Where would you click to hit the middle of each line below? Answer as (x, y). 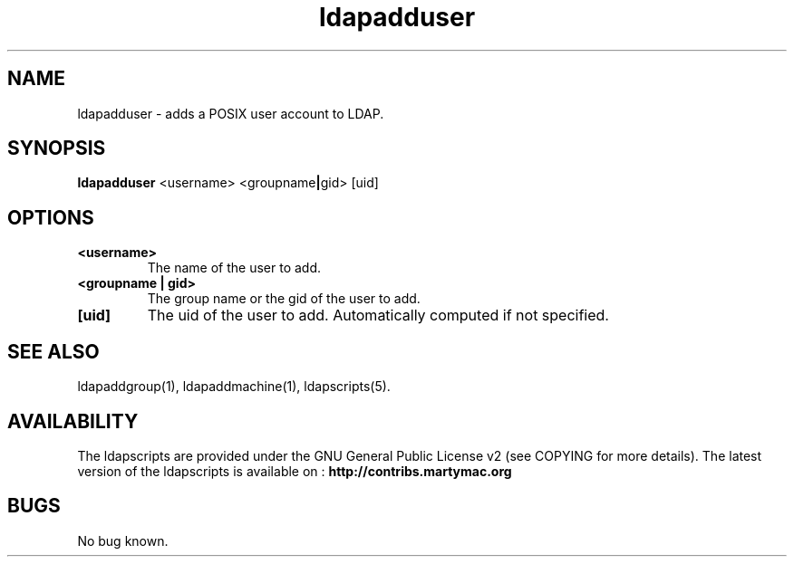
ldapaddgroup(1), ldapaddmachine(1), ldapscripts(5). (234, 387)
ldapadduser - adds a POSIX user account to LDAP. (231, 113)
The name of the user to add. (234, 268)
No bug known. (123, 540)
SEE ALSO (53, 351)
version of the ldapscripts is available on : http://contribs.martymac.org (295, 471)
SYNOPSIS (57, 148)
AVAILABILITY (73, 421)
